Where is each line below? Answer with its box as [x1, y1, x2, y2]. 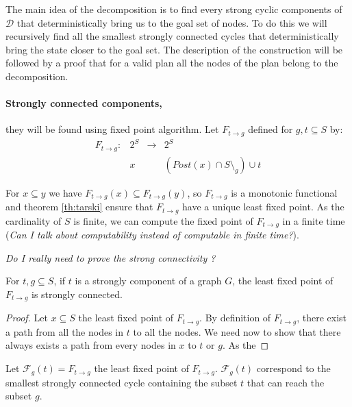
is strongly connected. [32, 286, 123, 301]
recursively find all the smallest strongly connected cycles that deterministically [5, 29, 339, 43]
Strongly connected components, [5, 96, 162, 110]
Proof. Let [5, 310, 48, 325]
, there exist [297, 310, 347, 325]
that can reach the [247, 375, 325, 389]
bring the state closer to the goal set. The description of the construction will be [5, 42, 343, 56]
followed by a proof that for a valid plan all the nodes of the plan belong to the [5, 56, 338, 70]
